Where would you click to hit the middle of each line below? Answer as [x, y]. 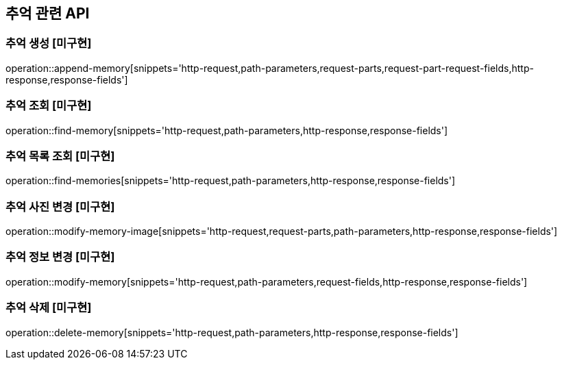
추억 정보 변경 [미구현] [60, 257]
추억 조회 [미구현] [49, 106]
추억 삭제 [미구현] [49, 308]
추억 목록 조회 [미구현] [60, 156]
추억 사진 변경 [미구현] [60, 206]
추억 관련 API [48, 13]
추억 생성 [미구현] [49, 43]
